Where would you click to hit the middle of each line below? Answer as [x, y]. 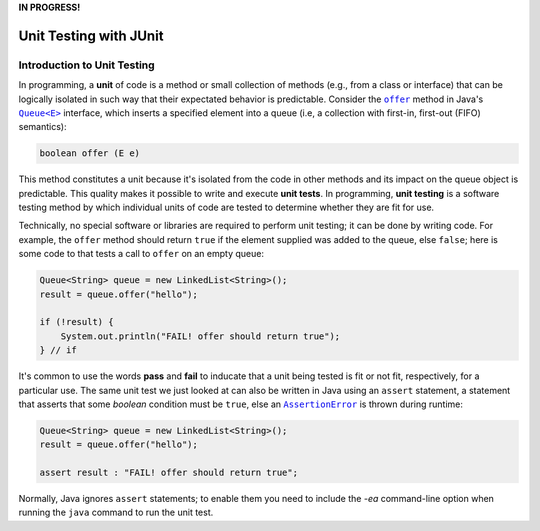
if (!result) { [76, 322]
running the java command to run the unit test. [116, 512]
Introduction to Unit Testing [86, 65]
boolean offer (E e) [89, 153]
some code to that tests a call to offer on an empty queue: [141, 254]
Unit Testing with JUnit [91, 35]
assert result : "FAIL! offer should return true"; [169, 473]
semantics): [42, 127]
